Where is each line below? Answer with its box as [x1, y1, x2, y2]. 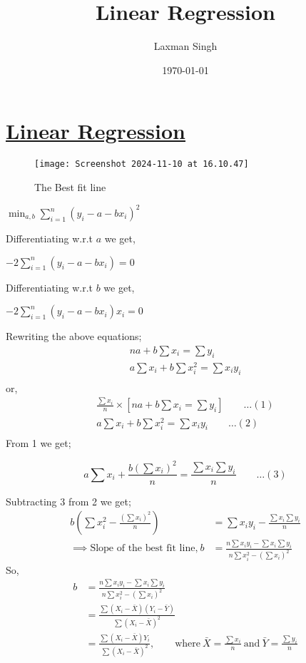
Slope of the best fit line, [90, 543, 198, 554]
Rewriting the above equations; [6, 329, 142, 344]
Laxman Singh [153, 38, 218, 53]
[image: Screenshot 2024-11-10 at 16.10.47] [34, 159, 249, 170]
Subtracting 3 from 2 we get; [6, 493, 131, 508]
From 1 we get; [6, 436, 71, 451]
